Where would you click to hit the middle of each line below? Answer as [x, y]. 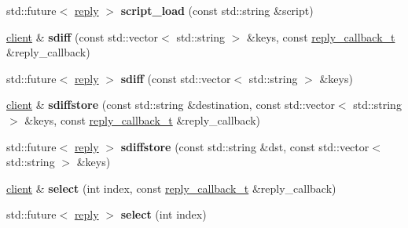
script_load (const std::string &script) [217, 10]
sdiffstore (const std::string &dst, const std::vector [245, 146]
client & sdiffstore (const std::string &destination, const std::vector [171, 105]
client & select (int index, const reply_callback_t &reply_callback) [171, 188]
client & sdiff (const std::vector [83, 36]
